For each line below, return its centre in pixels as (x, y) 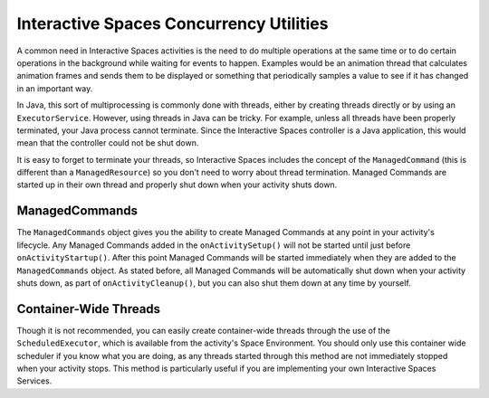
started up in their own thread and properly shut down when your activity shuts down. (177, 185)
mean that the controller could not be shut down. (108, 143)
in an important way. (55, 88)
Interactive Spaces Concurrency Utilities (173, 24)
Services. (34, 381)
